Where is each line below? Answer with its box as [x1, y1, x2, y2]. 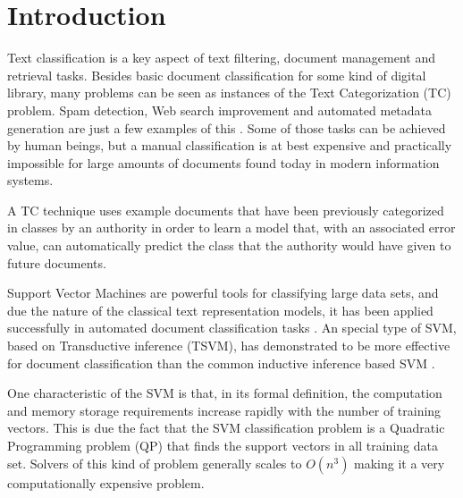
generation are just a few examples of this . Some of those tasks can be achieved [7, 118, 446, 137]
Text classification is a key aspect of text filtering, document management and [7, 48, 436, 67]
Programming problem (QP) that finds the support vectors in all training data [7, 436, 438, 454]
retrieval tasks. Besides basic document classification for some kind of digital [7, 65, 426, 84]
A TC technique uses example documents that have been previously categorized [7, 200, 444, 219]
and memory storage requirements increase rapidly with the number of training [7, 401, 442, 419]
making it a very [354, 453, 445, 472]
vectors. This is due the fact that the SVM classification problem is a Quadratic [7, 418, 445, 437]
